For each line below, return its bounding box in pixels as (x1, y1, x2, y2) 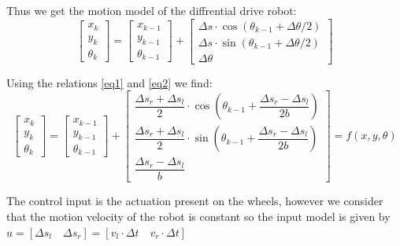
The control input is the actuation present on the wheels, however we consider (6, 193, 383, 209)
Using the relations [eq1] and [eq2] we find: (6, 74, 213, 90)
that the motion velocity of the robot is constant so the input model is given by (6, 208, 391, 225)
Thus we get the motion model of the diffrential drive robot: (6, 2, 297, 18)
